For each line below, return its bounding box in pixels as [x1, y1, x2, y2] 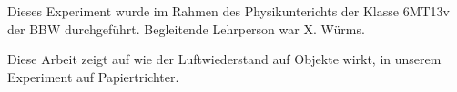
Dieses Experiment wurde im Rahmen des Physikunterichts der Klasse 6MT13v [7, 2, 450, 20]
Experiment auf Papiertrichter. [7, 67, 179, 86]
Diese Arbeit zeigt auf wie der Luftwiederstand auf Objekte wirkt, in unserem [7, 50, 442, 69]
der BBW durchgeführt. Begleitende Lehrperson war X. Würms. [7, 19, 365, 38]
